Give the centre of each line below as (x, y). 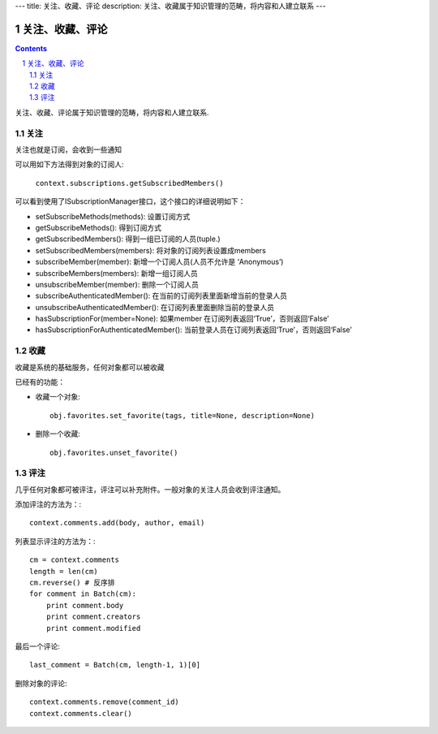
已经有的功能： (40, 382)
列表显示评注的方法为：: (56, 541)
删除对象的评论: (41, 683)
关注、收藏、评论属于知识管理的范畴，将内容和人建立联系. (112, 112)
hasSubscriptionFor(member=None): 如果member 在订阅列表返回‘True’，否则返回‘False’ (182, 319)
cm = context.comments (75, 560)
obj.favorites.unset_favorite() (114, 452)
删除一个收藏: (58, 434)
